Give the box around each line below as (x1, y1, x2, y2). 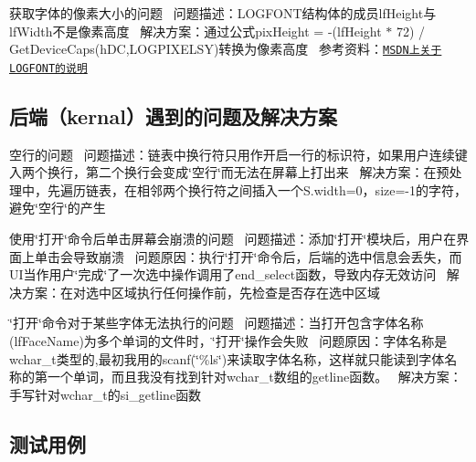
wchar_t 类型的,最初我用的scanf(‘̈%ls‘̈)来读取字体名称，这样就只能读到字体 (9, 349, 445, 368)
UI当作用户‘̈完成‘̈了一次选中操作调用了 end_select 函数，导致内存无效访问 (9, 265, 437, 284)
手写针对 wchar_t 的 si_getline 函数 (9, 384, 202, 404)
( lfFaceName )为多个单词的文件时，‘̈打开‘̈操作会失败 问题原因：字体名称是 (9, 331, 448, 351)
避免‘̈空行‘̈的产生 (9, 198, 106, 217)
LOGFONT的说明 (9, 61, 88, 75)
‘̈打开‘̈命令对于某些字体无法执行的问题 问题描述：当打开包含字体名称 (9, 313, 424, 332)
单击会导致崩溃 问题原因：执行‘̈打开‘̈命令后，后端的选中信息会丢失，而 (34, 247, 462, 266)
